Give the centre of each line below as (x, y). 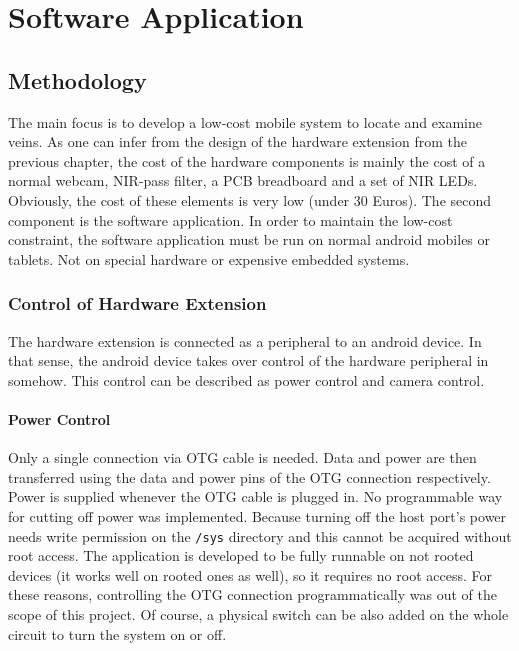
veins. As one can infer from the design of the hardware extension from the (237, 141)
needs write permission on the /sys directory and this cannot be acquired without (260, 535)
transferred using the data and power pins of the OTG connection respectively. (249, 476)
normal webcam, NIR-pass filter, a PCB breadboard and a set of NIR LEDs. (243, 180)
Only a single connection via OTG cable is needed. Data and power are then (242, 457)
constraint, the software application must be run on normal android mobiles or (249, 239)
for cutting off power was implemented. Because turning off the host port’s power (257, 515)
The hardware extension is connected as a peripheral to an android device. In (245, 340)
